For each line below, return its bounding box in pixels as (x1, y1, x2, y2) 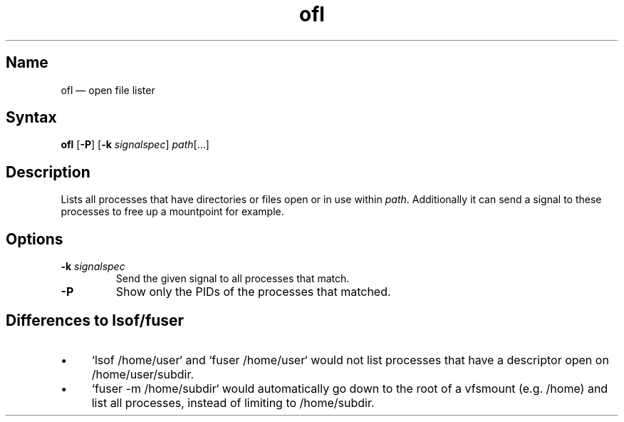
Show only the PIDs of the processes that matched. (115, 284, 391, 299)
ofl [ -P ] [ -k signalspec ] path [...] (61, 138, 209, 151)
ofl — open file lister (61, 83, 155, 96)
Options (6, 230, 63, 248)
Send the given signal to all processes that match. (115, 272, 350, 285)
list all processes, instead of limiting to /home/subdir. (91, 395, 375, 410)
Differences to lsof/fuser (6, 311, 184, 329)
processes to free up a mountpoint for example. (61, 205, 284, 218)
